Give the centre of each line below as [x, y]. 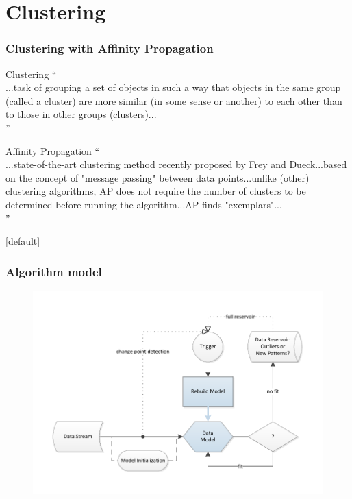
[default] [23, 241]
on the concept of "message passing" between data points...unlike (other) [158, 177]
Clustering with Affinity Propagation [110, 48]
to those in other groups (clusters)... [81, 114]
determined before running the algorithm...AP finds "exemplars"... [144, 204]
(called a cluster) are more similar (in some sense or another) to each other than [174, 100]
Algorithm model [54, 271]
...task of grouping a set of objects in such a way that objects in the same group [173, 87]
